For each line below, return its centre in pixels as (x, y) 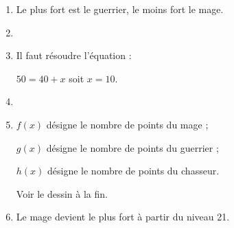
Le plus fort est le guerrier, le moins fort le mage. (120, 9)
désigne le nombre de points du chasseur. (133, 171)
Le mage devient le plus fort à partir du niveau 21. (123, 217)
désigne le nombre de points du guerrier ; (132, 147)
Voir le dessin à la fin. (62, 193)
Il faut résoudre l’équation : (74, 55)
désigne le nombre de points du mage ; (127, 124)
